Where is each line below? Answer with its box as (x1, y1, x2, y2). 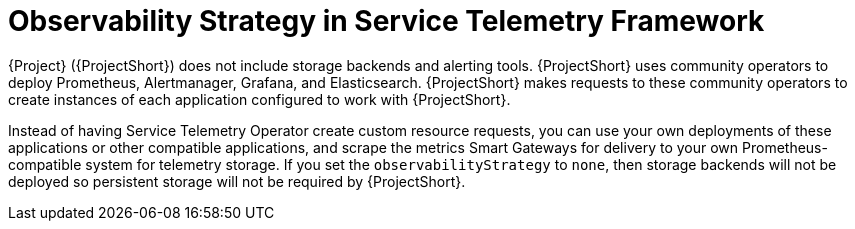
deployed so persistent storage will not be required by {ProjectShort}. (8, 172, 466, 190)
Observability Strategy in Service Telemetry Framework (8, 4, 765, 38)
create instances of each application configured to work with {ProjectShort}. (8, 90, 511, 108)
